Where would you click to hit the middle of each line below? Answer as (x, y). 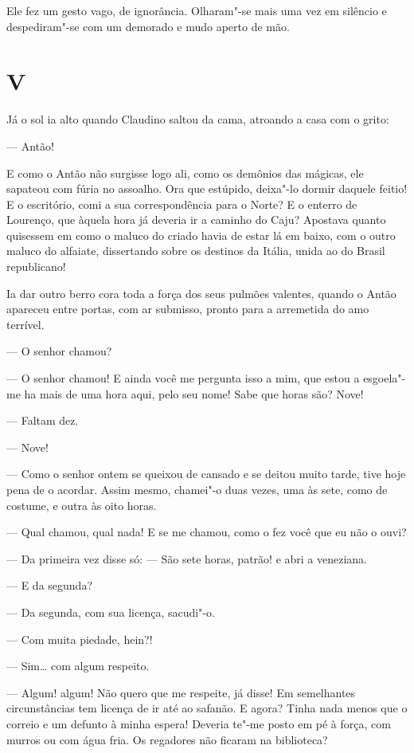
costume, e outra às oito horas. (82, 505)
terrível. (25, 324)
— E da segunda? (49, 585)
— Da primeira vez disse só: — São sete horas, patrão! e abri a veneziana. (187, 558)
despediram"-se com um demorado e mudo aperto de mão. (148, 26)
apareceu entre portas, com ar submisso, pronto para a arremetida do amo (188, 309)
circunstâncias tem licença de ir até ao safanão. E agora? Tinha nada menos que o (207, 708)
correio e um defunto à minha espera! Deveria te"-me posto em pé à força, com (199, 723)
